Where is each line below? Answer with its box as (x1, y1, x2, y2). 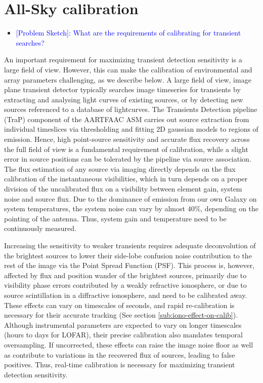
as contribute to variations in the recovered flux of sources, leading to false (4, 349, 235, 360)
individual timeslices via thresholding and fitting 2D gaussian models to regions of (4, 124, 258, 134)
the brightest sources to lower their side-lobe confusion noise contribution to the (4, 250, 252, 260)
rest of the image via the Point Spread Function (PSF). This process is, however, (4, 260, 255, 271)
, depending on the (200, 203, 259, 214)
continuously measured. (4, 223, 76, 234)
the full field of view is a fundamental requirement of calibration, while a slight (4, 143, 248, 154)
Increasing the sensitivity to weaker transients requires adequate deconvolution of (4, 240, 256, 250)
